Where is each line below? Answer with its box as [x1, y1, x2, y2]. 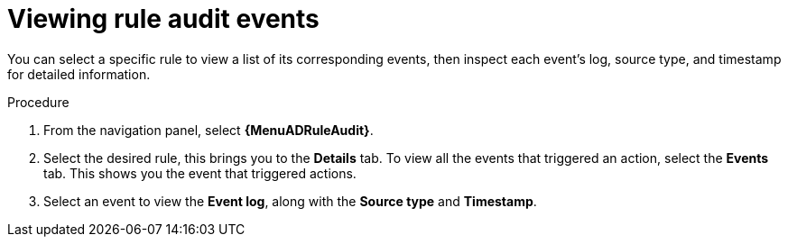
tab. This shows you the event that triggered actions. [43, 165, 357, 181]
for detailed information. [7, 66, 151, 82]
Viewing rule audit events [7, 4, 320, 34]
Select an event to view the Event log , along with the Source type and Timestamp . [43, 193, 537, 209]
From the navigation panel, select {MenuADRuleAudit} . [43, 122, 374, 138]
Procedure [7, 94, 70, 110]
